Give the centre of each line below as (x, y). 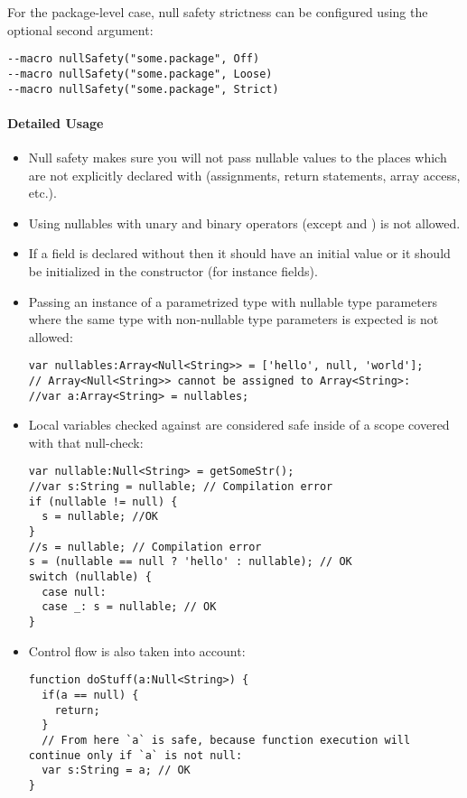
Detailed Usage (56, 122)
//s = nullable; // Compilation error (145, 547)
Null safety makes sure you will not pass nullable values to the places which (238, 157)
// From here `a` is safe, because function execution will (226, 740)
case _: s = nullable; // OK (129, 607)
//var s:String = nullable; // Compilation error (181, 487)
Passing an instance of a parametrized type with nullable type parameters (233, 301)
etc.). (42, 193)
